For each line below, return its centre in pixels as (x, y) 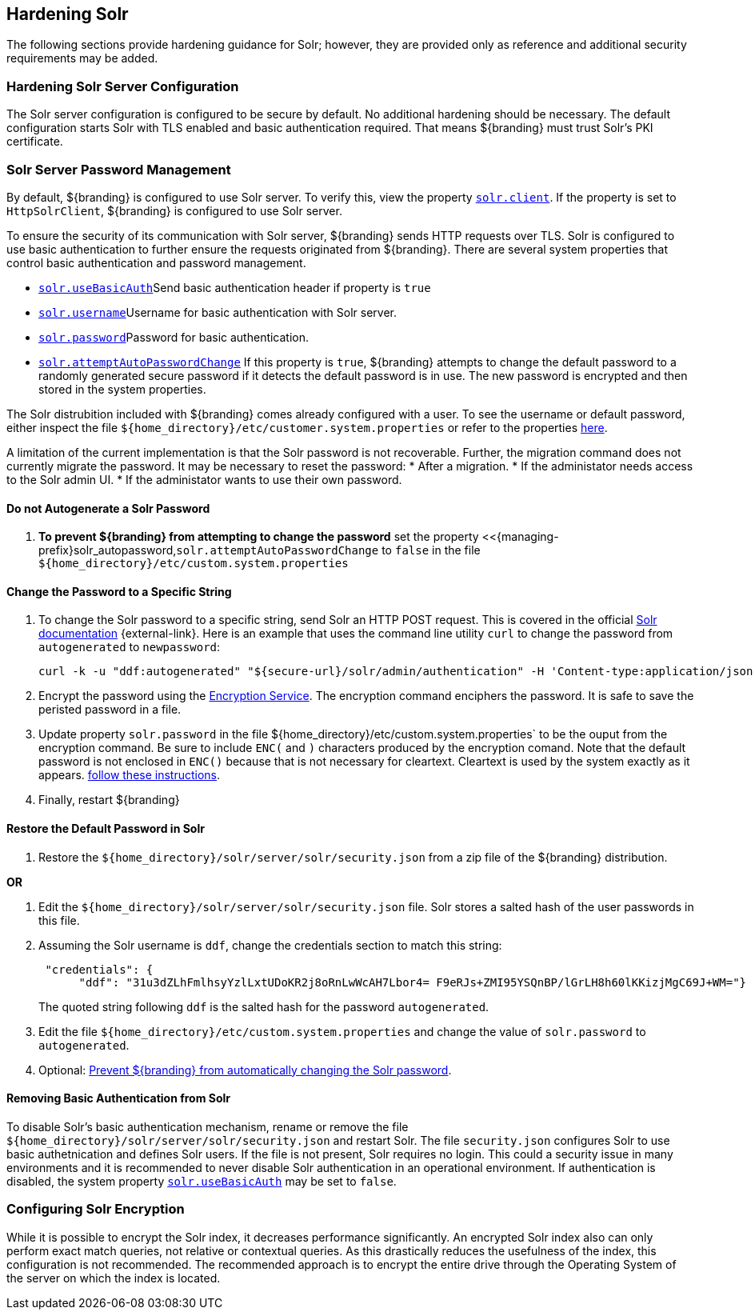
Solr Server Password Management (119, 169)
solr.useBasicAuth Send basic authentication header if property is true (235, 287)
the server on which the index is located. (114, 1278)
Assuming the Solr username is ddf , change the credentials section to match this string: (270, 945)
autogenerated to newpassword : (130, 647)
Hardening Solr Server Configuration (123, 86)
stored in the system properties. (122, 389)
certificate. (35, 142)
